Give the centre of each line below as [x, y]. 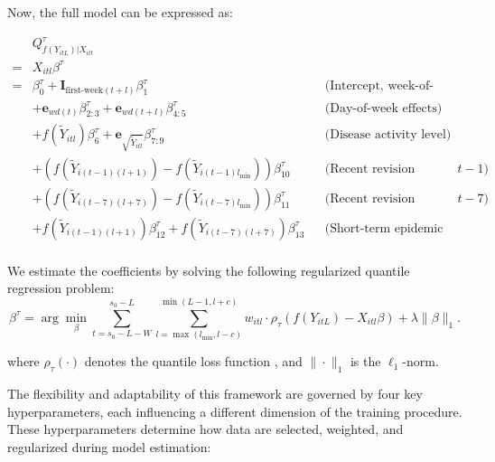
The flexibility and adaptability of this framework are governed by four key [215, 393]
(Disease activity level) [388, 135]
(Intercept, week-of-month [379, 86]
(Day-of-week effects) [383, 108]
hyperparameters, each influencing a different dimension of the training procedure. [235, 411]
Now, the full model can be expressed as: [120, 12]
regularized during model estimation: [109, 446]
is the [365, 361]
